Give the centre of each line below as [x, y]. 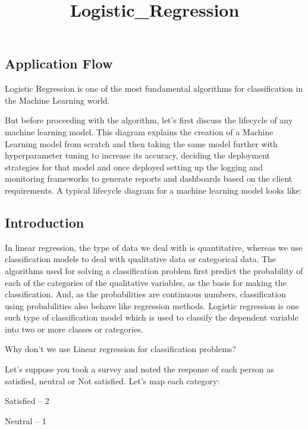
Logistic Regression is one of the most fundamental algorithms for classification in [154, 88]
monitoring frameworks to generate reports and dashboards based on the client [149, 178]
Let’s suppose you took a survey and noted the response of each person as [139, 369]
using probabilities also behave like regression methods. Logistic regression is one [152, 305]
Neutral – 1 [26, 420]
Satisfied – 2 [27, 401]
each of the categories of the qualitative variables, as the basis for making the [146, 282]
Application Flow [59, 63]
